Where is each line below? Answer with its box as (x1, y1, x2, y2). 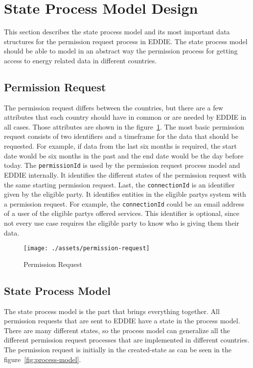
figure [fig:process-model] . (4, 354, 81, 364)
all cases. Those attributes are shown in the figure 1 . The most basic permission (4, 121, 244, 131)
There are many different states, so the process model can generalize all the (4, 325, 230, 335)
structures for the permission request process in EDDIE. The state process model (4, 36, 248, 46)
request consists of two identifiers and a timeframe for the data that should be (4, 131, 238, 141)
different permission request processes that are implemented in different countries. (4, 335, 250, 345)
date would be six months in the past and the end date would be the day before (4, 150, 244, 160)
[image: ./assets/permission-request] (23, 245, 150, 252)
